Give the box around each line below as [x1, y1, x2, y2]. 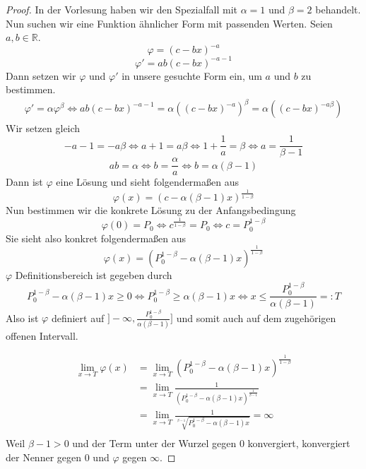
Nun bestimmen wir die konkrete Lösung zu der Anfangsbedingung [6, 203, 296, 218]
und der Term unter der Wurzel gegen [72, 436, 237, 451]
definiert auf [51, 310, 105, 325]
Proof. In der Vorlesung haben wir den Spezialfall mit [6, 2, 238, 16]
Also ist [6, 310, 39, 325]
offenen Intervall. [6, 328, 78, 343]
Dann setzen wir [6, 68, 76, 83]
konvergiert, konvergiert [247, 436, 350, 451]
